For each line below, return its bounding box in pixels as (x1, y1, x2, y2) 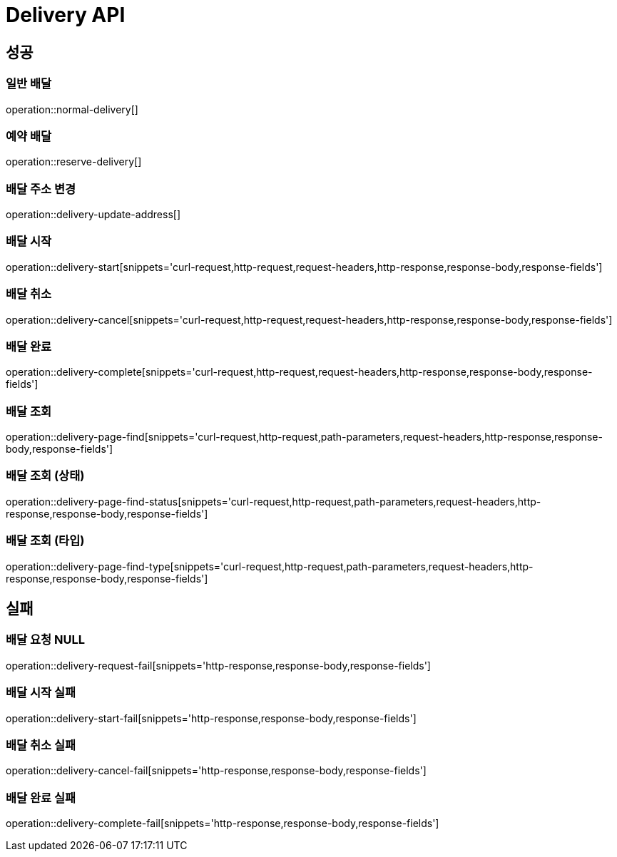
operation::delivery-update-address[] (6, 208, 181, 221)
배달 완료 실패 (6, 790, 76, 805)
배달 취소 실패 (6, 737, 76, 752)
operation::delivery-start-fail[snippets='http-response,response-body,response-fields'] (6, 712, 417, 724)
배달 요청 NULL (6, 632, 85, 647)
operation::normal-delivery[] (6, 103, 138, 116)
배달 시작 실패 (6, 685, 76, 700)
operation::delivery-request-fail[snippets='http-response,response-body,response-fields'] (6, 659, 431, 672)
